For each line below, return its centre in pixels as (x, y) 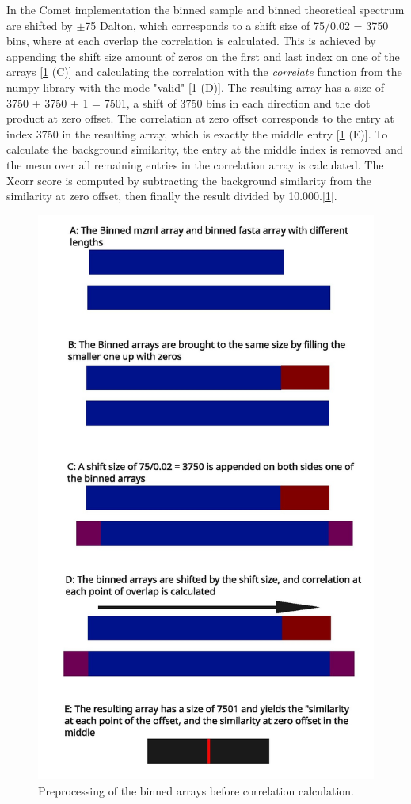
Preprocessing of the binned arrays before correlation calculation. (196, 790)
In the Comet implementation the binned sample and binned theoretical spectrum (205, 9)
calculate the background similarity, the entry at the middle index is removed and (205, 149)
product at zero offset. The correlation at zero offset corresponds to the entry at (200, 118)
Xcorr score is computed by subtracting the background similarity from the (189, 180)
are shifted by (40, 25)
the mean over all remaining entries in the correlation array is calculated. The (195, 164)
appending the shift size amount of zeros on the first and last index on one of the (203, 56)
